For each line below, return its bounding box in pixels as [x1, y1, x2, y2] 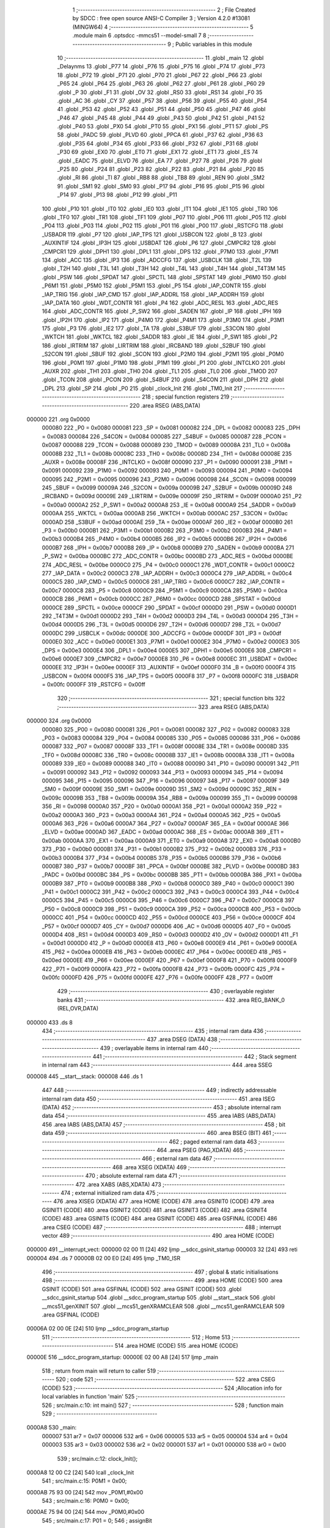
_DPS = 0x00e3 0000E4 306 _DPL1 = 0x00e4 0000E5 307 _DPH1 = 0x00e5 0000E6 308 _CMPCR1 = [42, 647, 296, 654]
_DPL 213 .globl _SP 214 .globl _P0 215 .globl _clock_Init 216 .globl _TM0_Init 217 [42, 384, 243, 392]
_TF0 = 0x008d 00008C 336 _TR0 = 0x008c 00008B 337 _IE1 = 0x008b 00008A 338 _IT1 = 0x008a [42, 751, 295, 758]
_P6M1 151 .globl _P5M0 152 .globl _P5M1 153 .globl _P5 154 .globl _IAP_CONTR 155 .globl [42, 282, 266, 290]
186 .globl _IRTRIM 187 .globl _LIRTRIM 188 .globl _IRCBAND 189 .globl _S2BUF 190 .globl [42, 342, 266, 349]
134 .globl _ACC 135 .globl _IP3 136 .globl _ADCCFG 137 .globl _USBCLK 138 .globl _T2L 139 [42, 256, 272, 263]
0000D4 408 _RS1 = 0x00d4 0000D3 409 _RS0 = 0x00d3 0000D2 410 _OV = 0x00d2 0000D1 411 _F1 [42, 931, 299, 938]
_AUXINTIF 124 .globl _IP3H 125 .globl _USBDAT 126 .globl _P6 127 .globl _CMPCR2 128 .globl [42, 239, 276, 247]
